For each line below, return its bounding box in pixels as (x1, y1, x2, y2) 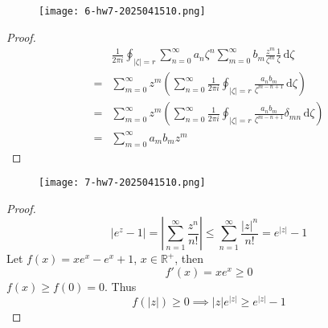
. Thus (105, 277, 137, 294)
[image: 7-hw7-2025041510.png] (39, 177, 206, 189)
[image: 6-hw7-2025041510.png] (39, 6, 206, 17)
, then (174, 250, 204, 267)
